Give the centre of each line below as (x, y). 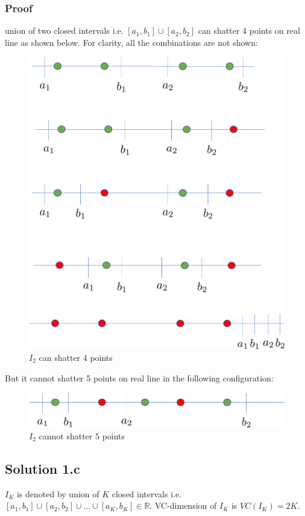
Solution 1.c (42, 468)
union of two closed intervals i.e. (64, 30)
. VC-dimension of (183, 505)
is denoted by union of (58, 493)
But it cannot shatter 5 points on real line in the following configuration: (139, 377)
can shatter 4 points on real (249, 30)
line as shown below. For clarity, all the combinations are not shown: (131, 42)
